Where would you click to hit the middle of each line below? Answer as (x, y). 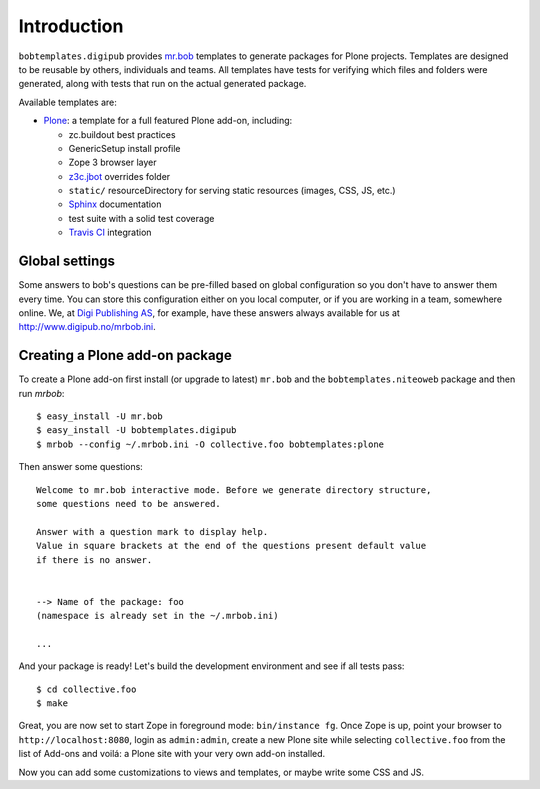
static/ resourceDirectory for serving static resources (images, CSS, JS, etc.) (232, 191)
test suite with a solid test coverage (141, 218)
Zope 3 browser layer (112, 162)
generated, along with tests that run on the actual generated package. (162, 84)
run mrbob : (41, 393)
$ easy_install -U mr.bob (100, 416)
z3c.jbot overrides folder (119, 176)
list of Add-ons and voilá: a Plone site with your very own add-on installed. (172, 754)
